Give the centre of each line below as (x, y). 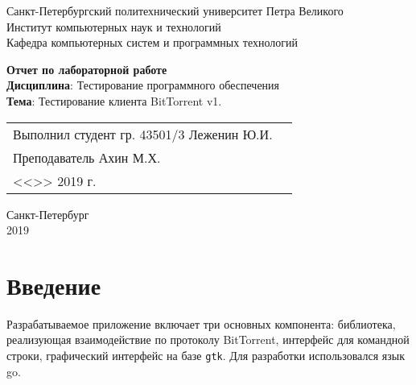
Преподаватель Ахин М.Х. (87, 157)
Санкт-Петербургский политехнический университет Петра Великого (175, 10)
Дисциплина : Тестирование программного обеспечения (143, 85)
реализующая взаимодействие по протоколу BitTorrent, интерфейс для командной (208, 339)
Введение (54, 285)
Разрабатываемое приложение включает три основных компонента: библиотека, (201, 323)
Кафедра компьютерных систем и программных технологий (152, 42)
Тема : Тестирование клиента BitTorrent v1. (114, 100)
